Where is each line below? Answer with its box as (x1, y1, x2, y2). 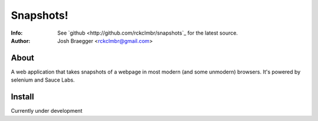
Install (11, 92, 35, 102)
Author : (11, 37, 31, 44)
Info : (11, 29, 23, 36)
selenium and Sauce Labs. (11, 76, 75, 83)
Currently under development (11, 107, 82, 115)
